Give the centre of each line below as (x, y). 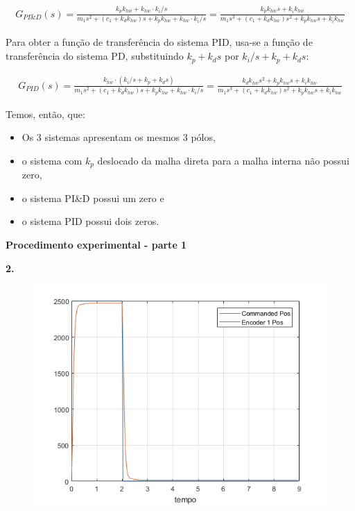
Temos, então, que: (45, 114)
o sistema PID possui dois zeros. (90, 221)
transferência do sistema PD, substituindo (95, 56)
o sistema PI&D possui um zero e (93, 198)
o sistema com (52, 160)
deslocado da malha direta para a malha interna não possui (223, 160)
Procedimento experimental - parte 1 (96, 244)
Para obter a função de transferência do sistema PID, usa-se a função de (159, 42)
